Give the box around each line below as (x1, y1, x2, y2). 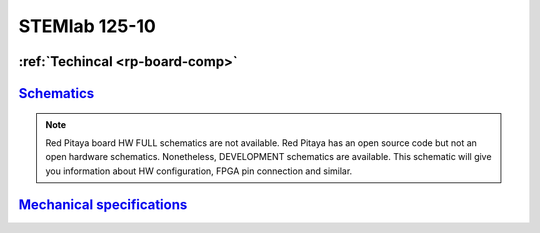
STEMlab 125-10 (18, 15, 157, 37)
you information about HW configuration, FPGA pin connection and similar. (45, 165, 353, 177)
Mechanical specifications (18, 196, 188, 213)
